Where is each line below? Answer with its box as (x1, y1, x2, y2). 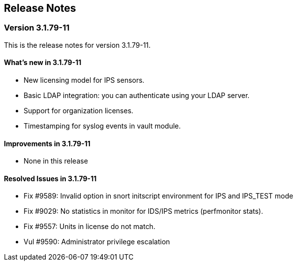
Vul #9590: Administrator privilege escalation (24, 237, 170, 246)
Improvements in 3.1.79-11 (4, 139, 90, 148)
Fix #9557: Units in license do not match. (24, 222, 155, 231)
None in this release (24, 157, 88, 166)
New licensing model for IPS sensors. (24, 76, 145, 85)
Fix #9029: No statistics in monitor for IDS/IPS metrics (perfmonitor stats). (24, 207, 263, 216)
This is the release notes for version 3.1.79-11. (4, 40, 151, 49)
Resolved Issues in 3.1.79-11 (4, 174, 97, 183)
